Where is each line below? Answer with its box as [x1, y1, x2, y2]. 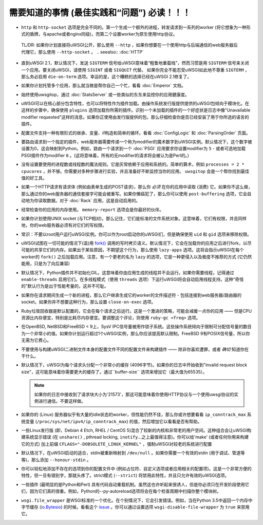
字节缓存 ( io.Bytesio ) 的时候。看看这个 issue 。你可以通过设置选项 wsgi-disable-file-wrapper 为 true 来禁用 [21, 504, 250, 510]
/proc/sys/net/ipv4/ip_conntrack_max [37, 419, 127, 424]
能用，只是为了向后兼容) [21, 261, 70, 266]
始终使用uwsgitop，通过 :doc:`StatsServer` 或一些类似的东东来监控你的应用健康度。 [21, 92, 189, 97]
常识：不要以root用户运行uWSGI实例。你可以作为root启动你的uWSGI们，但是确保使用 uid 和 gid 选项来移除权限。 [21, 231, 252, 237]
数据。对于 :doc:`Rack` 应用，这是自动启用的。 [46, 198, 141, 204]
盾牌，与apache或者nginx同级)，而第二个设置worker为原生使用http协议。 [29, 31, 178, 37]
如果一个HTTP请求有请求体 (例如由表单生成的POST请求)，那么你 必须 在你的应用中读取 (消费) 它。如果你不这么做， [21, 184, 253, 190]
